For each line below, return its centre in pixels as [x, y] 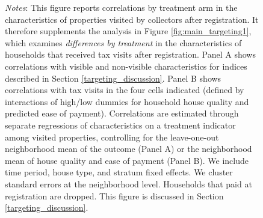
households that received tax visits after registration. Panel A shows [130, 54]
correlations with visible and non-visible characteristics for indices [126, 66]
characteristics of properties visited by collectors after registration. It [132, 19]
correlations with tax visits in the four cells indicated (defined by [125, 90]
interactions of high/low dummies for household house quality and [127, 101]
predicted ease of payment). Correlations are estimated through [122, 113]
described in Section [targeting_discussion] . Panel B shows [113, 78]
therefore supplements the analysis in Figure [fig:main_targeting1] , [128, 31]
